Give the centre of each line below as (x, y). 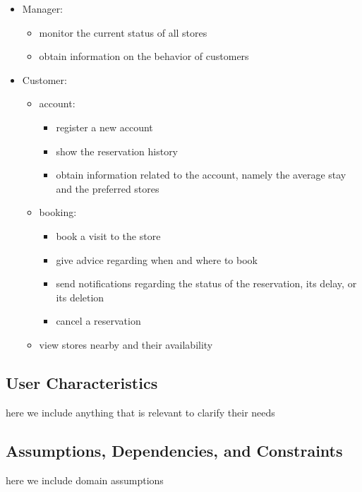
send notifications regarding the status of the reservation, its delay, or (206, 283)
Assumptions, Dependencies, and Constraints (174, 450)
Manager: (43, 8)
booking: (58, 212)
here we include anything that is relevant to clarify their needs (140, 412)
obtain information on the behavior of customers (144, 56)
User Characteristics (82, 382)
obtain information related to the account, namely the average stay (201, 175)
